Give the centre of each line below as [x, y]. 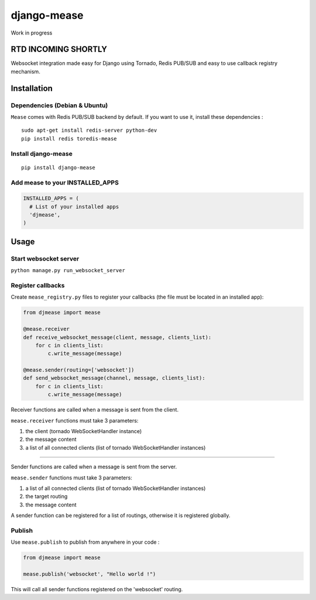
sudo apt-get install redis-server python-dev [89, 131]
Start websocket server [45, 259]
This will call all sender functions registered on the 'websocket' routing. [97, 589]
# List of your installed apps [74, 207]
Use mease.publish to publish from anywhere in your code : [85, 542]
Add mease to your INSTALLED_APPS [65, 183]
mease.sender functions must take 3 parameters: [72, 478]
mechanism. [25, 71]
